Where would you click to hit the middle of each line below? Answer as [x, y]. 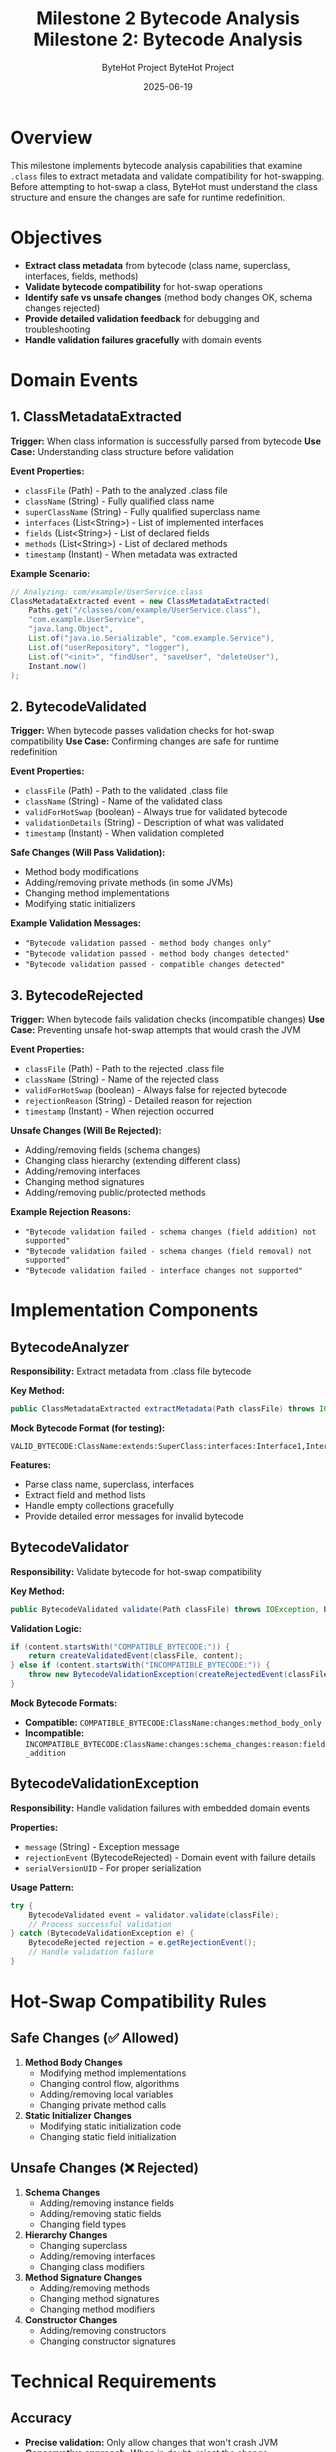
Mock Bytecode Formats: [64, 1703]
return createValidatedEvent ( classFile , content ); [136, 1656]
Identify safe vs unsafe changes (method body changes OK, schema [168, 297]
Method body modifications [81, 872]
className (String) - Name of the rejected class [122, 1079]
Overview [51, 137]
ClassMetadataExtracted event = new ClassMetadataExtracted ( [140, 601]
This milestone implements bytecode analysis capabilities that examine [156, 165]
